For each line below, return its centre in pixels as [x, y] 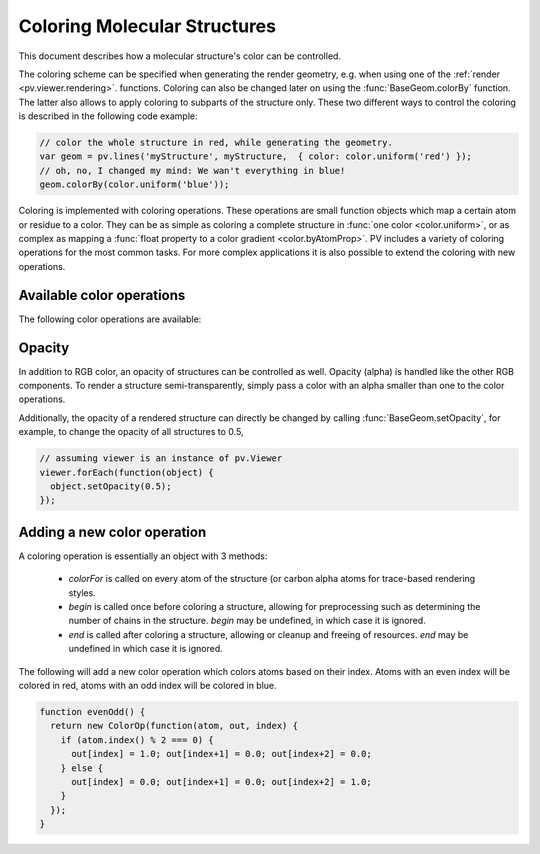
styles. [82, 592]
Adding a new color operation [112, 531]
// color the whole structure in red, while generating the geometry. [216, 143]
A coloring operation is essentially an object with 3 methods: [143, 556]
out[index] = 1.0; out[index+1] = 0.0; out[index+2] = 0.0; [221, 754]
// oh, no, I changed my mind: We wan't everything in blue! [192, 170]
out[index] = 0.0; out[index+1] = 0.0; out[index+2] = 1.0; [221, 781]
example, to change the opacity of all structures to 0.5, [131, 432]
